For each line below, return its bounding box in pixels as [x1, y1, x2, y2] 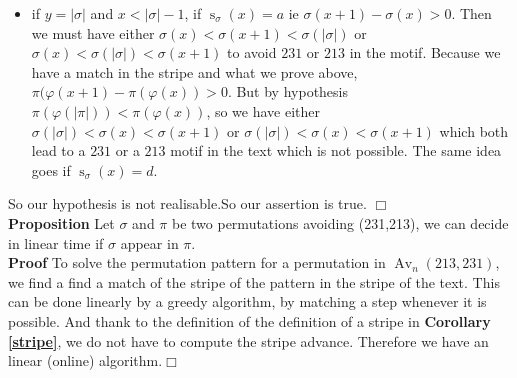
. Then [451, 3, 492, 23]
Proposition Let [8, 212, 115, 233]
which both [439, 120, 509, 141]
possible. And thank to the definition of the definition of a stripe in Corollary [8, 310, 491, 331]
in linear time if [8, 232, 104, 253]
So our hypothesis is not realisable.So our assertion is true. [8, 193, 367, 214]
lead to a [31, 140, 86, 161]
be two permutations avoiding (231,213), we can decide [171, 212, 509, 233]
